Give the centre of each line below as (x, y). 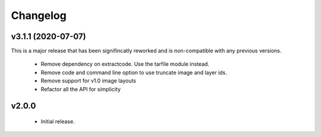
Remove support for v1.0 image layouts (88, 81)
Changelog (39, 15)
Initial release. (58, 122)
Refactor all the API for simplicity (81, 89)
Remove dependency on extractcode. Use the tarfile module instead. (125, 64)
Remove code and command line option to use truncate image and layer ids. (134, 72)
